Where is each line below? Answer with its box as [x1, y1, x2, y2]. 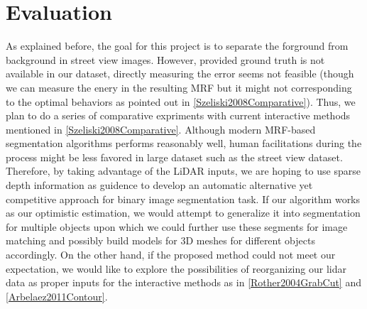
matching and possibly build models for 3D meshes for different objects [6, 233, 315, 248]
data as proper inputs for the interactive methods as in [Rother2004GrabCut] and [6, 275, 361, 290]
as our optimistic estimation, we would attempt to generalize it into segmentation [6, 205, 361, 220]
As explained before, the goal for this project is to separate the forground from [6, 38, 349, 53]
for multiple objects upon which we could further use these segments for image [6, 219, 348, 234]
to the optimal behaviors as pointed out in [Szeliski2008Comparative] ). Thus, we [6, 94, 356, 109]
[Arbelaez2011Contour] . [6, 288, 108, 303]
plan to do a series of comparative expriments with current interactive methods [6, 108, 351, 123]
